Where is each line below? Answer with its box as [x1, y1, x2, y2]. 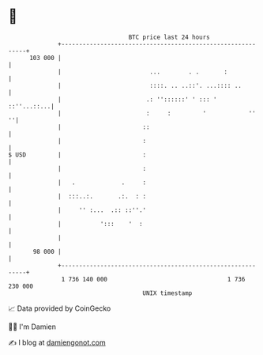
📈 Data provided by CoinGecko [8, 304, 111, 313]
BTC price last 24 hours [128, 33, 211, 41]
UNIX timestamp [142, 289, 193, 297]
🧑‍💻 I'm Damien [8, 322, 57, 331]
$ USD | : [8, 150, 147, 159]
